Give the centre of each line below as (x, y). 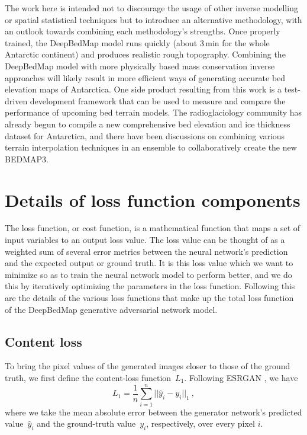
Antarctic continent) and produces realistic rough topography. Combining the (145, 54)
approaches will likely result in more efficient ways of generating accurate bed (145, 77)
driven (16, 100)
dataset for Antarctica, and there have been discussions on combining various (145, 135)
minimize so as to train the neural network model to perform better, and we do (148, 274)
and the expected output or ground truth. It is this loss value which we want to (149, 263)
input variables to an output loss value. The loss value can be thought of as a (145, 240)
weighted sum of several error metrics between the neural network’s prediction (146, 251)
